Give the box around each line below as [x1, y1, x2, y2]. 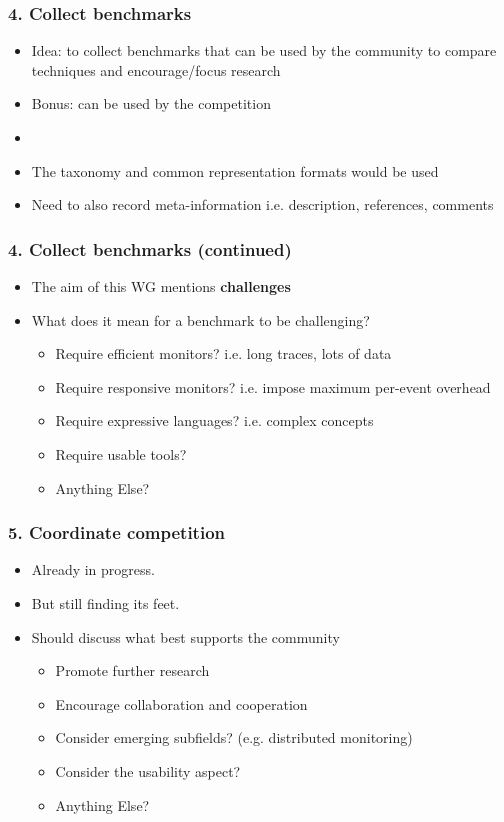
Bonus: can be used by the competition [31, 93, 271, 114]
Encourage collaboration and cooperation [55, 693, 308, 714]
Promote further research [55, 660, 210, 681]
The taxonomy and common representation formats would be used [31, 160, 439, 181]
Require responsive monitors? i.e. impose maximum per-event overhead [55, 376, 491, 397]
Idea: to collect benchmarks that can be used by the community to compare [31, 40, 497, 61]
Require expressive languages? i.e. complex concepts [55, 410, 374, 431]
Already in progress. [31, 559, 155, 580]
